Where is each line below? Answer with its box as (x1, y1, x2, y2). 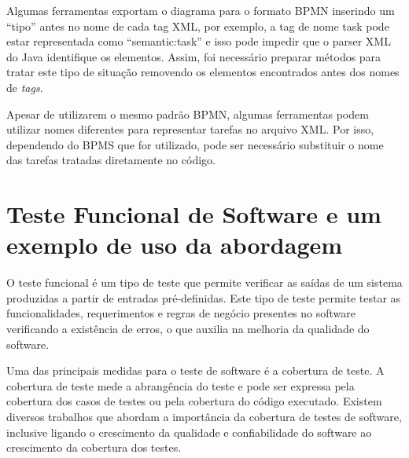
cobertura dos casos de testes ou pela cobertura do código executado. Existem (6, 393, 382, 409)
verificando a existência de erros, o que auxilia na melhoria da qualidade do (6, 321, 370, 337)
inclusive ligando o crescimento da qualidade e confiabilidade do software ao (6, 423, 372, 440)
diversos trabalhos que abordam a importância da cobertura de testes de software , (6, 409, 402, 424)
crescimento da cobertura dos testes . (6, 439, 182, 456)
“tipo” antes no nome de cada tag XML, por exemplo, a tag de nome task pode (6, 17, 389, 34)
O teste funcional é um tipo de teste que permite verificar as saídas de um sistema (6, 274, 403, 291)
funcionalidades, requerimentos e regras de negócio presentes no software (6, 305, 356, 321)
